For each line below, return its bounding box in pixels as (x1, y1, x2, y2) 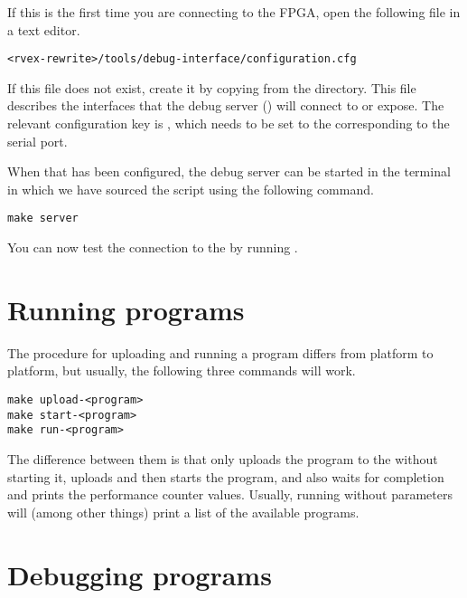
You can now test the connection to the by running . (7, 238, 298, 257)
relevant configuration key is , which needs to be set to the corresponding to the (7, 114, 450, 133)
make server (7, 212, 79, 225)
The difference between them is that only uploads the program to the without (7, 449, 438, 468)
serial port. (7, 131, 68, 150)
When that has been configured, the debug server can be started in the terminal (7, 162, 451, 181)
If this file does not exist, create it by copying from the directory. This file (7, 78, 416, 97)
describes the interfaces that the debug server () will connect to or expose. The (7, 96, 444, 115)
